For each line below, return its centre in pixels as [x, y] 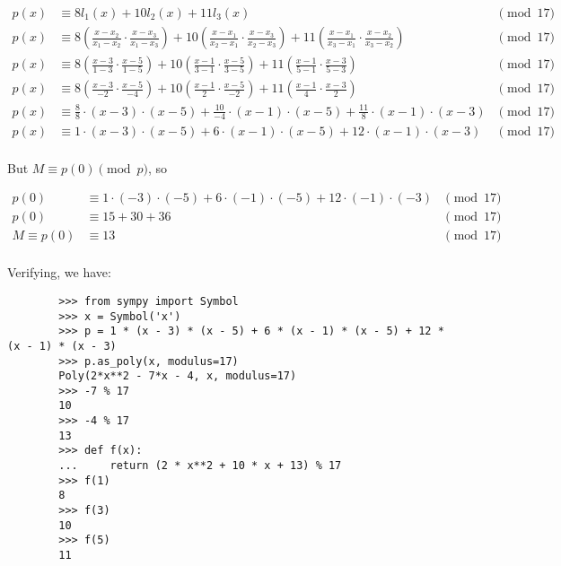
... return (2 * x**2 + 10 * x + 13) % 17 [200, 466]
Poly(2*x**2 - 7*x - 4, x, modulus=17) [178, 376]
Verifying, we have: [59, 272]
